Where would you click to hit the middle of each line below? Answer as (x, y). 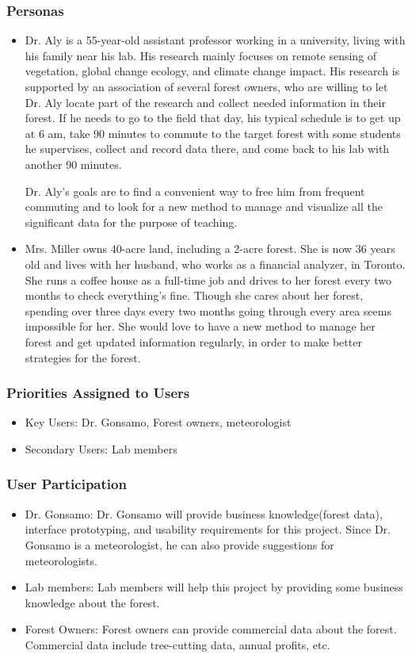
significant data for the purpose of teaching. (131, 222)
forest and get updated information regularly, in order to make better (193, 341)
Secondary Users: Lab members (101, 448)
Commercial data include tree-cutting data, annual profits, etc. (177, 644)
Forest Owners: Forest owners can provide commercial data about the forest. (211, 629)
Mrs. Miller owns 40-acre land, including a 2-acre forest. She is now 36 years (210, 249)
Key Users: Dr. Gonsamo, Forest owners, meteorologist (158, 422)
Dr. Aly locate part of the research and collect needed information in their (205, 102)
